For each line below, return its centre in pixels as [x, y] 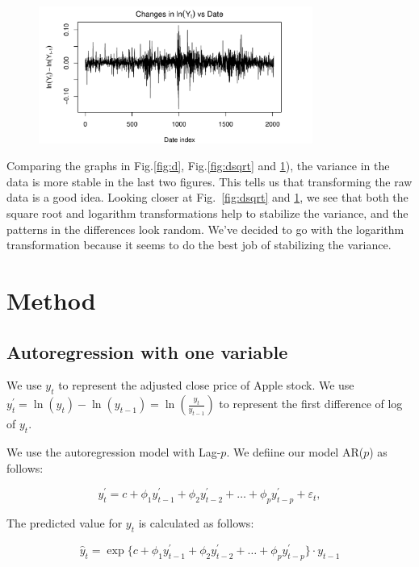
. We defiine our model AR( [295, 451]
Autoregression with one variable [147, 351]
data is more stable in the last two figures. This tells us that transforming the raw [209, 181]
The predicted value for [65, 522]
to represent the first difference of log [311, 404]
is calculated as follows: [196, 522]
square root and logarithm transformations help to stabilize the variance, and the [207, 213]
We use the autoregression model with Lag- [114, 451]
